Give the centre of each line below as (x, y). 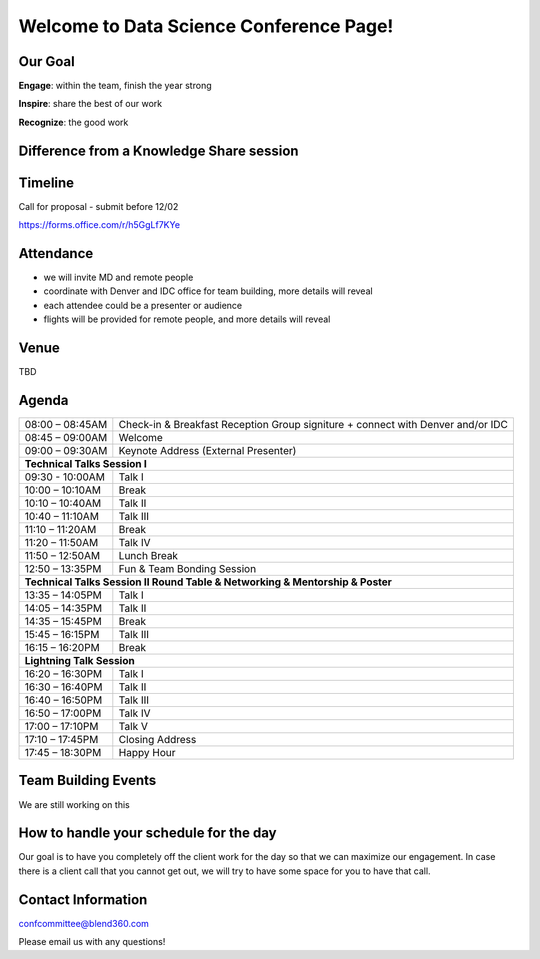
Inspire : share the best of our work (90, 104)
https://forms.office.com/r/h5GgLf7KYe (99, 225)
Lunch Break (148, 556)
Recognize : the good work (73, 122)
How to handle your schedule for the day (147, 833)
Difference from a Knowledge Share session (158, 150)
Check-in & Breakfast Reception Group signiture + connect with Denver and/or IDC (313, 425)
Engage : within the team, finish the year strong (115, 86)
